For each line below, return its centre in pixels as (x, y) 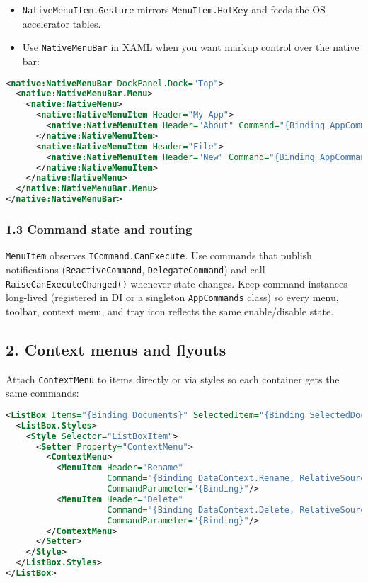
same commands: (42, 393)
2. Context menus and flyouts (116, 349)
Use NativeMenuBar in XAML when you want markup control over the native (191, 47)
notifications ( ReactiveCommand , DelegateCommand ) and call (136, 269)
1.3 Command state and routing (99, 228)
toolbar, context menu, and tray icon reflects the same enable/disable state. (170, 311)
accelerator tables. (62, 23)
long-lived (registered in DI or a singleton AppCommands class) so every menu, (172, 297)
